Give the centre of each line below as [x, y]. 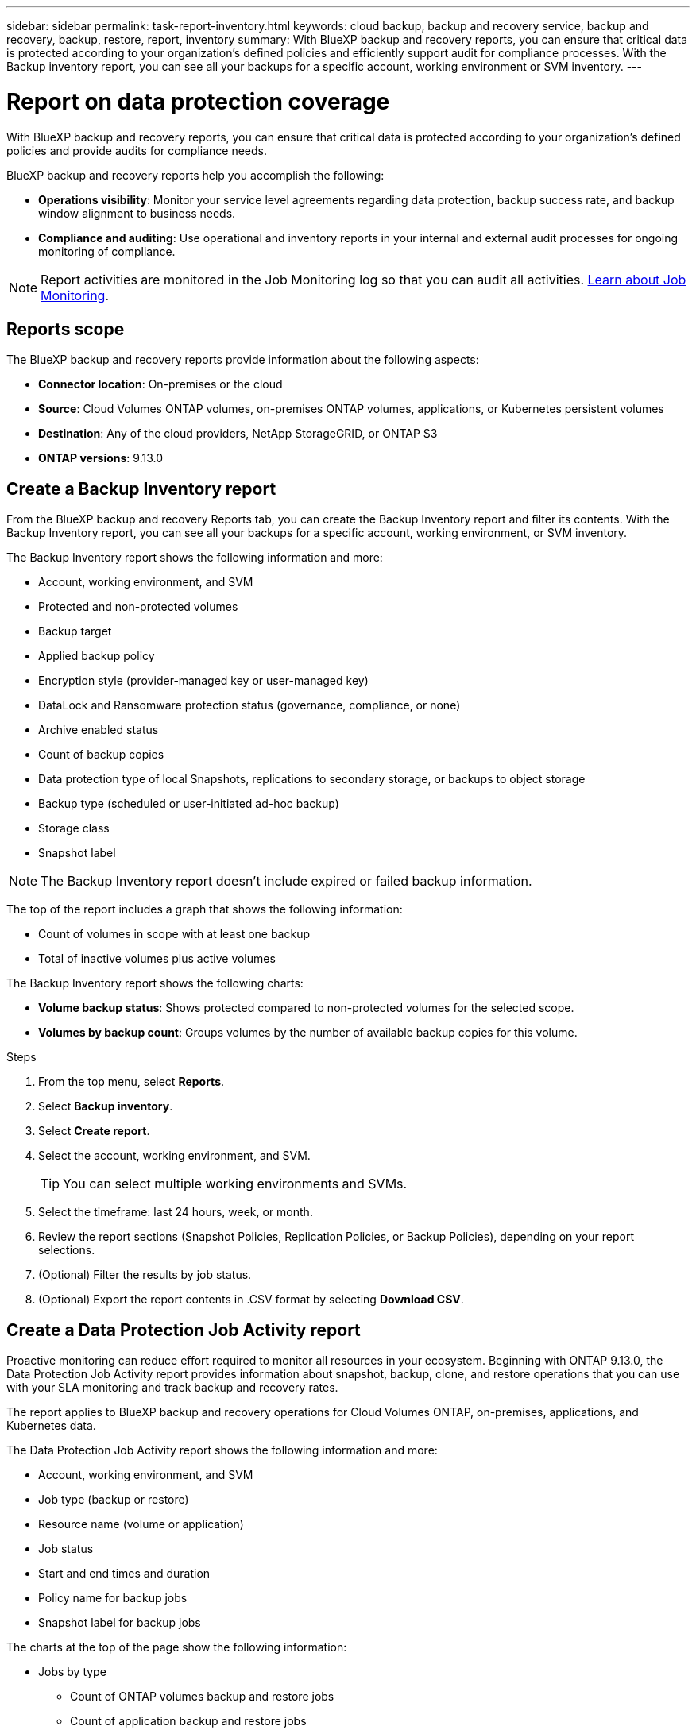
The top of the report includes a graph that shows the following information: [205, 909]
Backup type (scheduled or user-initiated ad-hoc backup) [189, 804]
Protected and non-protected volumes [138, 607]
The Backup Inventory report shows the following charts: [155, 983]
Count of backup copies [101, 755]
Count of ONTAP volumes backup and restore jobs [202, 1697]
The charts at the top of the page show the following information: [177, 1647]
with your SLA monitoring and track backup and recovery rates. [172, 1388]
